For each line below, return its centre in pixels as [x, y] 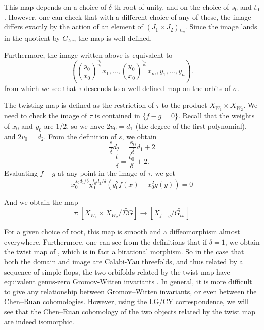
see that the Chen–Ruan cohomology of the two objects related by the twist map [130, 311]
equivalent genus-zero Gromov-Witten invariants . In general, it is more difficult [128, 281]
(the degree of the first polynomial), [191, 125]
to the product [184, 105]
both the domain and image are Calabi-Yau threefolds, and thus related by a [124, 262]
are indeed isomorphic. [39, 321]
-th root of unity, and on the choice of [171, 7]
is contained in [117, 116]
